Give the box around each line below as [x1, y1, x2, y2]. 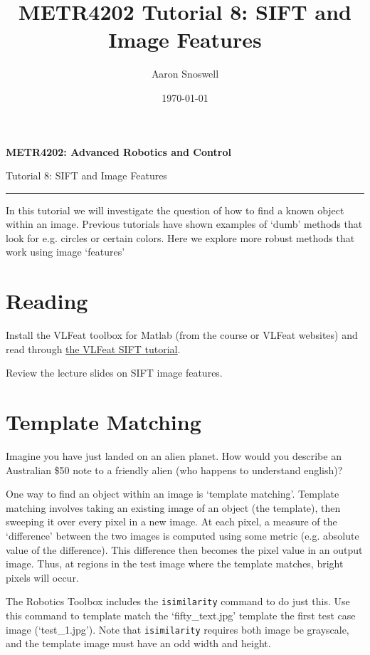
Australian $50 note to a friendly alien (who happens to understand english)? [6, 462, 343, 477]
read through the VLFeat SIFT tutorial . [6, 341, 181, 356]
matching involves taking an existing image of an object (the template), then [6, 500, 341, 515]
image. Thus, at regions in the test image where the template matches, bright [6, 556, 344, 571]
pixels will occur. [6, 570, 79, 585]
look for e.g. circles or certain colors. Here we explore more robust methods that [6, 230, 355, 245]
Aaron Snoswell [151, 66, 219, 81]
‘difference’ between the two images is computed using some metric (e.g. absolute [6, 528, 359, 543]
